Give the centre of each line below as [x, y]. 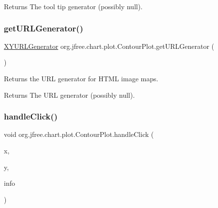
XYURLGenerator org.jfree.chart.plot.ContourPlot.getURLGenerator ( [109, 46]
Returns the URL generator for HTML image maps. [81, 78]
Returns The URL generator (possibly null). [70, 95]
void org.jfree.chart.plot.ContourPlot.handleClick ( [79, 134]
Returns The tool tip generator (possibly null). [73, 6]
